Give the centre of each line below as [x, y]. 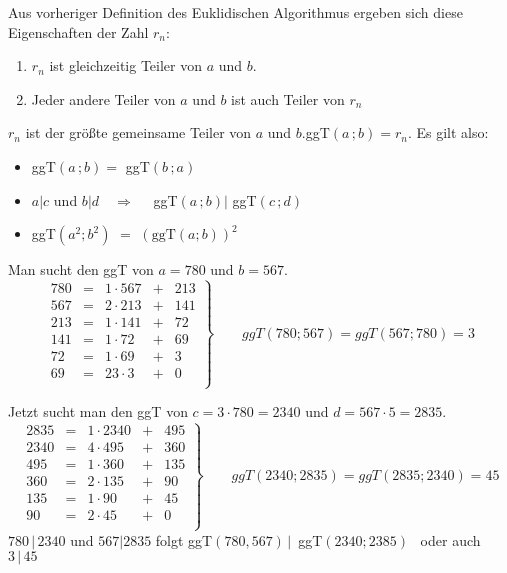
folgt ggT [184, 539]
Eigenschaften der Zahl [78, 31]
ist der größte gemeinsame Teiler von [138, 132]
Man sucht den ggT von [81, 269]
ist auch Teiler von [288, 98]
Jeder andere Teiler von [103, 98]
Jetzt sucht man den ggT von [98, 411]
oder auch [450, 539]
